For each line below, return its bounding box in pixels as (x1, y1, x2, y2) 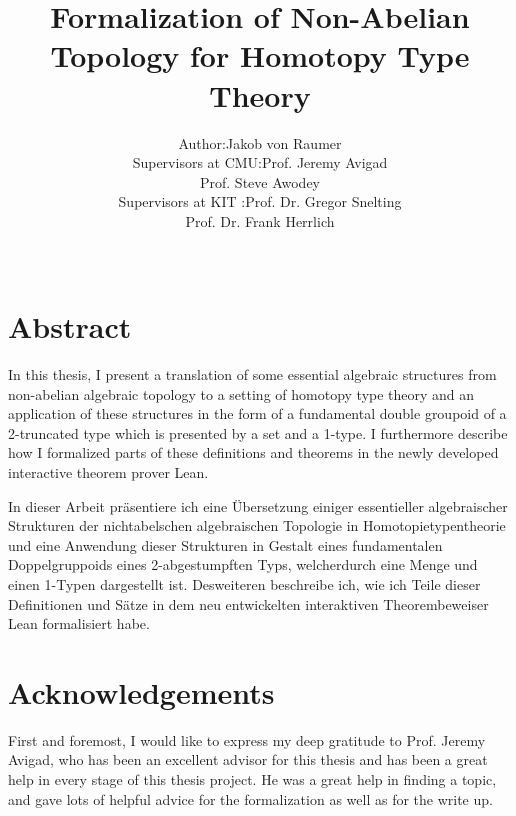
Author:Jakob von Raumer (178, 132, 342, 153)
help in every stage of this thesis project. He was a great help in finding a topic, (8, 769, 497, 790)
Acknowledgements (8, 671, 275, 712)
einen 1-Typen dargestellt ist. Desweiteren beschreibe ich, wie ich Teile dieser (8, 573, 481, 594)
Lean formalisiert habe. (8, 613, 150, 634)
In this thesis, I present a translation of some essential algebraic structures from (8, 364, 497, 384)
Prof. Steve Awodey (199, 171, 321, 192)
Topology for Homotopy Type (50, 35, 470, 76)
